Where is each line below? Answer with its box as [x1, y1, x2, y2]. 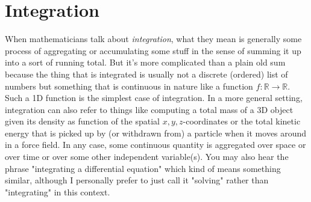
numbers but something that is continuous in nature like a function [5, 79, 253, 92]
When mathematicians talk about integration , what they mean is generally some [5, 32, 302, 45]
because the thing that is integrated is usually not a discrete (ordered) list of [5, 67, 288, 80]
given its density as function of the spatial [5, 115, 160, 127]
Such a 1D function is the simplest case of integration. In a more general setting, [5, 91, 303, 104]
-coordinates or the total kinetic [183, 115, 301, 127]
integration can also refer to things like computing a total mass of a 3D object [5, 103, 294, 115]
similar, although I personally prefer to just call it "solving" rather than [5, 174, 269, 186]
